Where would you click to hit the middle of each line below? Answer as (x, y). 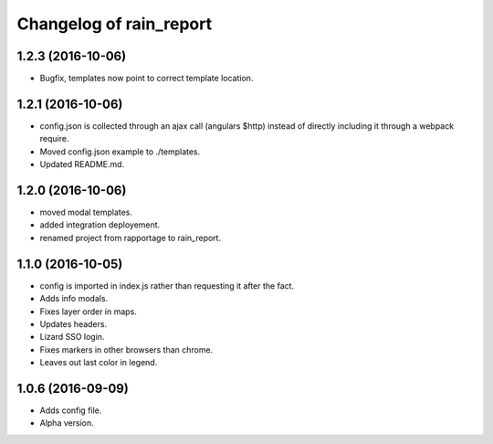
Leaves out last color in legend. (99, 363)
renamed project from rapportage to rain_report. (131, 238)
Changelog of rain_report (115, 24)
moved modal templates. (86, 212)
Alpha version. (67, 423)
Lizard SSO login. (72, 337)
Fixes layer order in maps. (88, 312)
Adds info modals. (74, 299)
